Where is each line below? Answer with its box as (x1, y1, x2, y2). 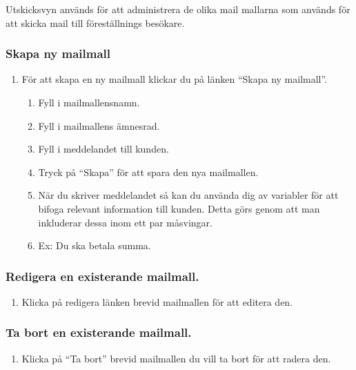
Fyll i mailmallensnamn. (38, 95, 140, 109)
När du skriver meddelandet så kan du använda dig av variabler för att (38, 188, 339, 202)
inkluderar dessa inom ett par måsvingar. (38, 215, 212, 229)
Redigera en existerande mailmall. (6, 267, 199, 284)
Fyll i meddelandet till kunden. (38, 142, 169, 156)
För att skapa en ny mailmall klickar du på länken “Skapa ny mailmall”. (21, 72, 328, 86)
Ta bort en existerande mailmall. (6, 324, 192, 341)
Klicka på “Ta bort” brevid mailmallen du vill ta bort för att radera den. (21, 351, 331, 365)
